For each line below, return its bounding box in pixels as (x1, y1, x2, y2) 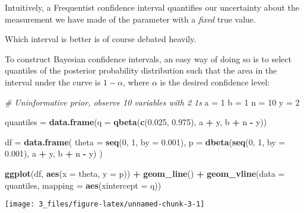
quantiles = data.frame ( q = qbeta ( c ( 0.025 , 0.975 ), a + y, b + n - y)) (5, 116, 267, 128)
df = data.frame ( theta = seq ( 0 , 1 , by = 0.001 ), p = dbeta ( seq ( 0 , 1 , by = (5, 135, 286, 148)
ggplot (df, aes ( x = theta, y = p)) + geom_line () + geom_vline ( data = (5, 167, 285, 179)
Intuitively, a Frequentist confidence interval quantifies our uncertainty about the (5, 1, 300, 13)
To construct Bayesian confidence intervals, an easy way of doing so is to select (5, 52, 292, 65)
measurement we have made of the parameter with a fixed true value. (5, 12, 256, 25)
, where (122, 75, 150, 88)
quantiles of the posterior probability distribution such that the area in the (5, 64, 277, 77)
